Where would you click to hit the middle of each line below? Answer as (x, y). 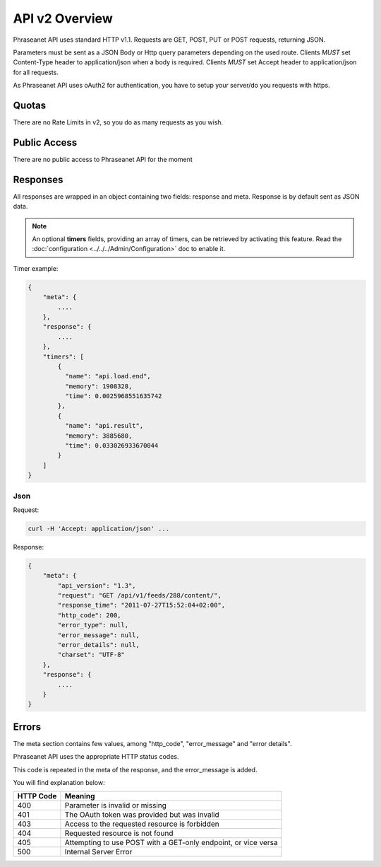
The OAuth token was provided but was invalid (142, 815)
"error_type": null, (93, 625)
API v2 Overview (63, 18)
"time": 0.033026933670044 (111, 446)
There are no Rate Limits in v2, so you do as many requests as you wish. (118, 122)
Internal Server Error (98, 852)
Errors (27, 727)
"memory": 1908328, (98, 386)
